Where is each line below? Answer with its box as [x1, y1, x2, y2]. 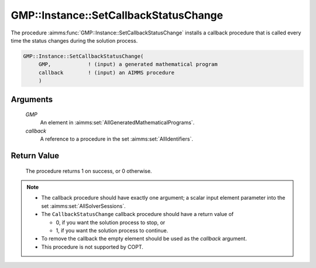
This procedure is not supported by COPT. [41, 243, 143, 250]
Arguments [11, 94, 53, 105]
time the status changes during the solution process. [11, 37, 138, 44]
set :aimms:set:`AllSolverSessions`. [41, 202, 126, 210]
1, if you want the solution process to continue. [56, 227, 169, 234]
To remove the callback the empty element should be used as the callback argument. [41, 235, 247, 242]
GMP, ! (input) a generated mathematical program [38, 61, 218, 68]
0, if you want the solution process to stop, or [56, 219, 166, 226]
